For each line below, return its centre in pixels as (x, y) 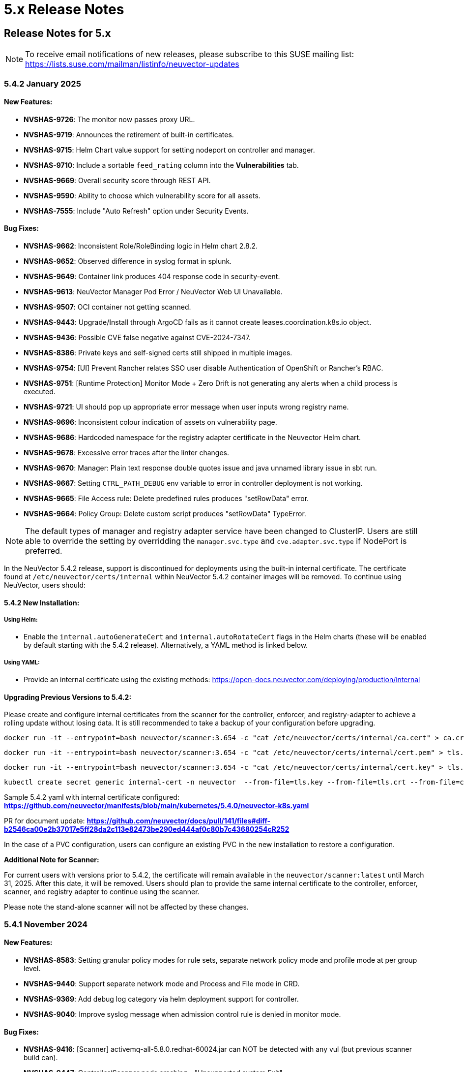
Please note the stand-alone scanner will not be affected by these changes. (126, 907)
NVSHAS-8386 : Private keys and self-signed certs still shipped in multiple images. (158, 352)
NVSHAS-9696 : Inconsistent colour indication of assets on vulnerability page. (150, 422)
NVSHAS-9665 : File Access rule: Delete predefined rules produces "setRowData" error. (166, 498)
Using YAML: (22, 662)
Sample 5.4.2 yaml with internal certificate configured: (92, 797)
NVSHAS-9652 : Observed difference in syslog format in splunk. (128, 261)
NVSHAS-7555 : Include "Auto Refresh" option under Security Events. (136, 211)
